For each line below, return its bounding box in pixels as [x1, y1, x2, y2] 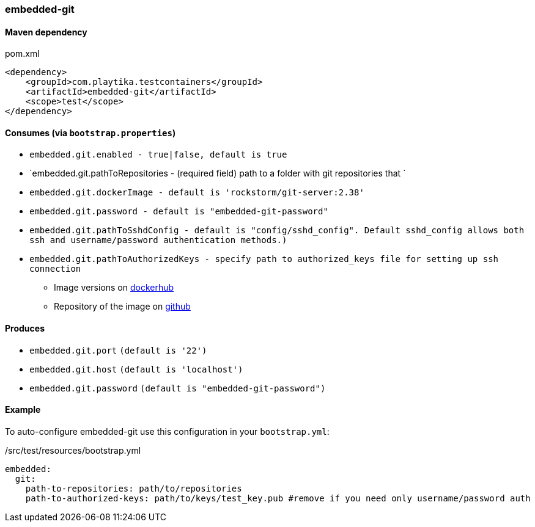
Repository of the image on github [54, 301, 191, 312]
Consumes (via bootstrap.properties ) [5, 127, 176, 138]
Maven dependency [5, 26, 87, 37]
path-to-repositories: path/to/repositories [25, 483, 242, 493]
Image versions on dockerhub [54, 282, 174, 293]
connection [29, 264, 81, 274]
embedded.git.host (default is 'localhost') [29, 364, 243, 374]
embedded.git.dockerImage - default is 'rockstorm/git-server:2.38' [29, 187, 364, 198]
